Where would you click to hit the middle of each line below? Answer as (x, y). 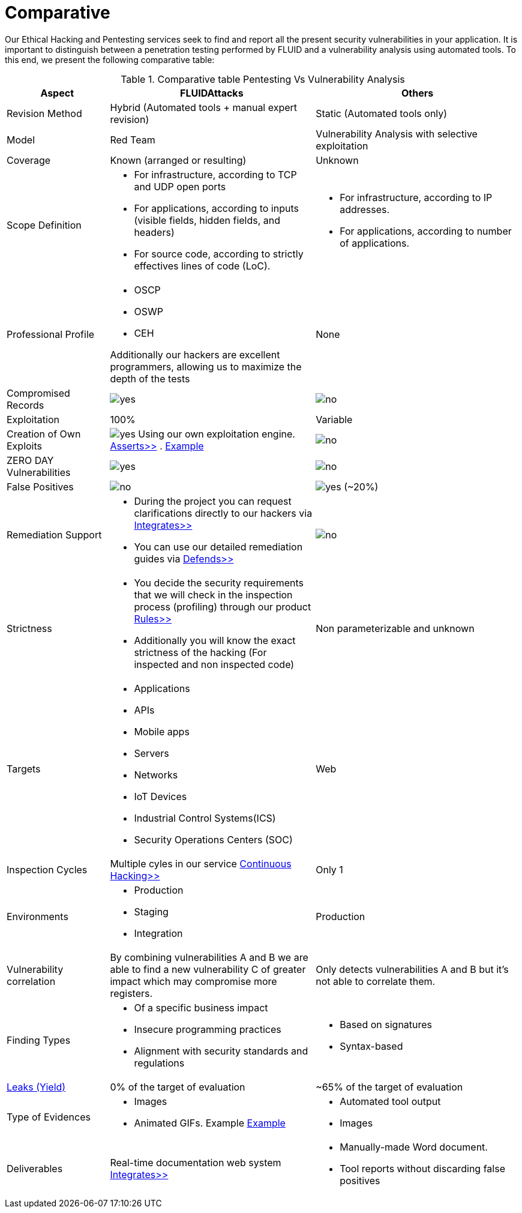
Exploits (25, 446)
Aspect (57, 93)
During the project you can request (213, 501)
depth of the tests (150, 378)
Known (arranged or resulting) (178, 160)
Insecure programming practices (208, 1029)
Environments (37, 916)
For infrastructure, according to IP (416, 197)
